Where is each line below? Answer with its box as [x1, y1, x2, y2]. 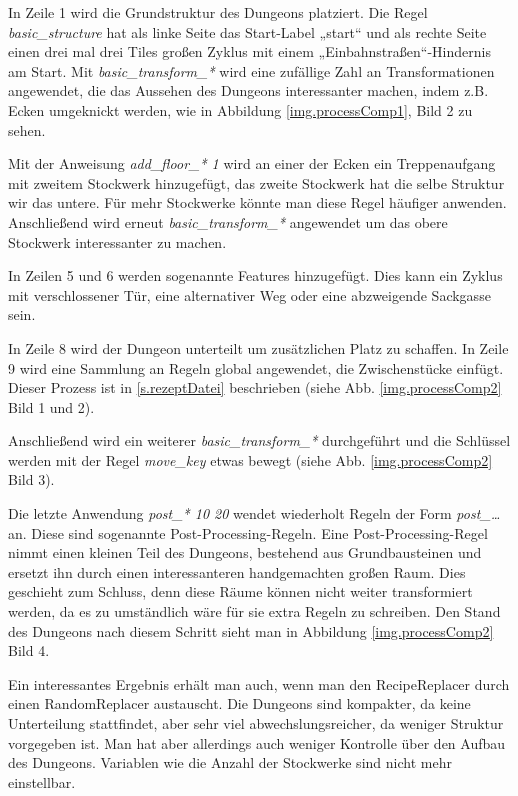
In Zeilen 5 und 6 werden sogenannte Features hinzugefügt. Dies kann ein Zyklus [8, 265, 503, 286]
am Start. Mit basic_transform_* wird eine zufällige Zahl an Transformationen [8, 60, 495, 81]
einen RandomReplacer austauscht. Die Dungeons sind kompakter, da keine [8, 693, 471, 714]
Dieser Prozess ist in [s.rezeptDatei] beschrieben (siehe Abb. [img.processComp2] [8, 377, 502, 398]
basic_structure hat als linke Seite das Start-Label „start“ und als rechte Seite [8, 21, 487, 42]
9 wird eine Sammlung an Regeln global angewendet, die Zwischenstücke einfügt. [8, 357, 504, 378]
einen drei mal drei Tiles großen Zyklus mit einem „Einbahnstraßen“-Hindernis [8, 41, 491, 62]
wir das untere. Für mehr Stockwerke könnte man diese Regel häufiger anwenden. [8, 192, 507, 213]
